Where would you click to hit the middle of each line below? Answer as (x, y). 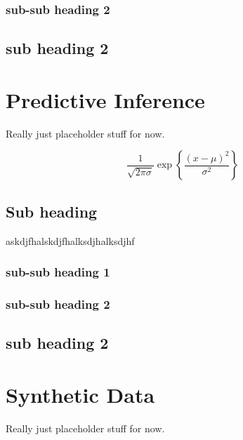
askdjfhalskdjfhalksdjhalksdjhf (70, 240)
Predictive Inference (105, 99)
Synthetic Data (80, 394)
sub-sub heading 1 (58, 272)
